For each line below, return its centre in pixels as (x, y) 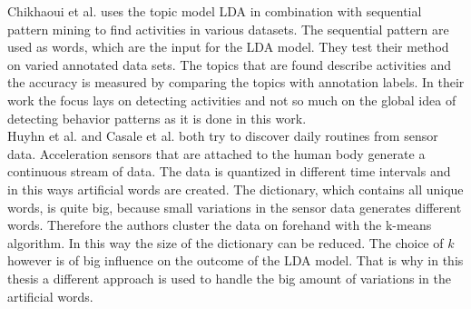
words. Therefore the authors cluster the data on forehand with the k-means (220, 225)
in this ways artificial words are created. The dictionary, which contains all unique (235, 189)
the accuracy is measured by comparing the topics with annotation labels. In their (236, 82)
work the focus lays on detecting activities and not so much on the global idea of (232, 100)
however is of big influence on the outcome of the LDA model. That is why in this (235, 260)
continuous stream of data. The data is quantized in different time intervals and (229, 171)
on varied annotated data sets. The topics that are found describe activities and (229, 64)
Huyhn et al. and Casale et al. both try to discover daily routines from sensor (223, 136)
